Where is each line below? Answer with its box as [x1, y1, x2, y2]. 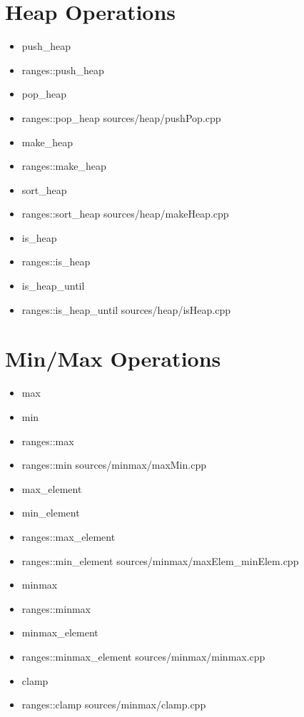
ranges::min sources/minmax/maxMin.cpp [21, 457, 206, 472]
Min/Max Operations [5, 344, 221, 373]
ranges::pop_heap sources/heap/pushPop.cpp [21, 110, 221, 125]
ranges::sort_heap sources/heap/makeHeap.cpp [21, 206, 229, 221]
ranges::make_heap [21, 158, 106, 173]
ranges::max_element [21, 529, 116, 544]
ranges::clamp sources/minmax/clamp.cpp [21, 697, 206, 712]
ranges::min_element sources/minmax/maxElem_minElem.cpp [21, 553, 299, 568]
